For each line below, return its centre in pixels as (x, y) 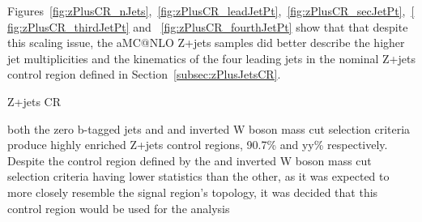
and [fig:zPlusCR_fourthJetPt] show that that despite (271, 26)
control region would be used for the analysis (119, 208)
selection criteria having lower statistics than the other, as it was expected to (198, 176)
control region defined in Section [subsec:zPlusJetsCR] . (144, 74)
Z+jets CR (34, 101)
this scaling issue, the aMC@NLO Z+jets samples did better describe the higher (206, 43)
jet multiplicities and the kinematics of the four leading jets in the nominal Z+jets (211, 58)
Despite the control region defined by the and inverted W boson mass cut (190, 160)
